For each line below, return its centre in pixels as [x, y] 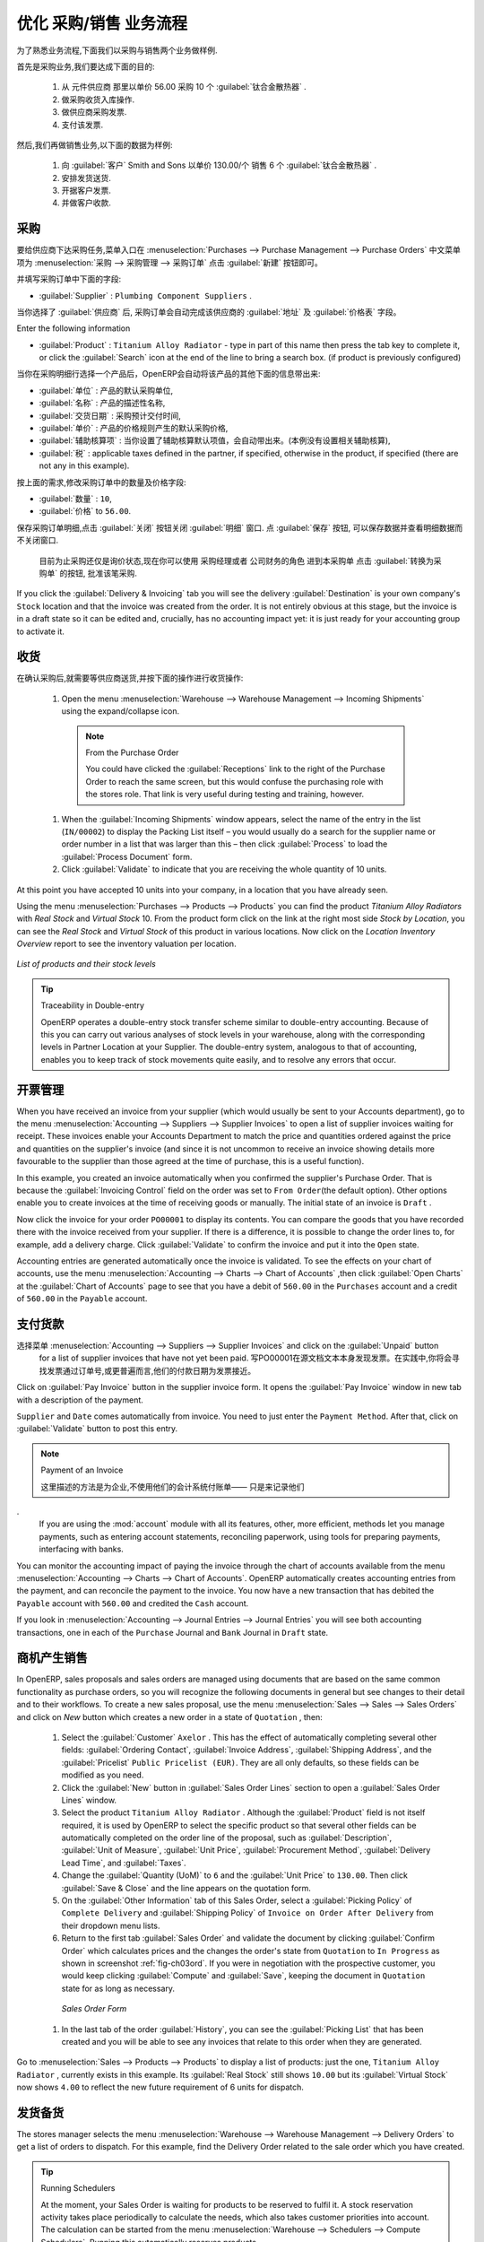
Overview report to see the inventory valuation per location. [126, 944]
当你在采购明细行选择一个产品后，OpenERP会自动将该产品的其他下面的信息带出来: [169, 374]
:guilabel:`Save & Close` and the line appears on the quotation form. [186, 1888]
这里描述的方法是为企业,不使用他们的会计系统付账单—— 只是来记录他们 [173, 1486]
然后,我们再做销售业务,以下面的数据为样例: [95, 144]
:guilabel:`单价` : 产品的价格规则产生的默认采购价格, [134, 428]
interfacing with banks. [82, 1549]
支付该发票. [82, 125]
